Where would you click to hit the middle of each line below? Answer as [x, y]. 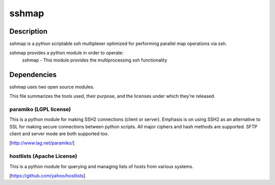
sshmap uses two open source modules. [52, 87]
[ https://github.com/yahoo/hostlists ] [47, 175]
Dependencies [33, 75]
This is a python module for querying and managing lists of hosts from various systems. [101, 166]
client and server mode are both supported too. [59, 134]
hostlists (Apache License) [43, 156]
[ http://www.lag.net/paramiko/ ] [42, 143]
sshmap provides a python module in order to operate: [67, 53]
